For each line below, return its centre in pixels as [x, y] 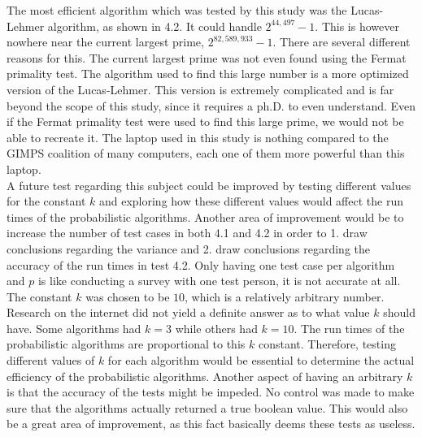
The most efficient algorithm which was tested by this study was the [177, 10]
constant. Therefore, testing [327, 344]
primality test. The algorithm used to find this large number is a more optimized [208, 74]
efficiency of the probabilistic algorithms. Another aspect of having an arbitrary [205, 376]
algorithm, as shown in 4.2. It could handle [154, 26]
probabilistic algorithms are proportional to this [126, 344]
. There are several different [342, 42]
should [399, 312]
